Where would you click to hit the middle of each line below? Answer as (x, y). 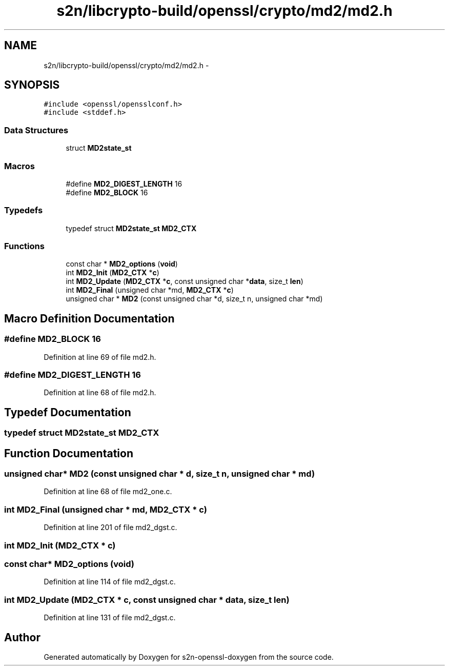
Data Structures (36, 130)
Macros (19, 166)
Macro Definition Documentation (89, 318)
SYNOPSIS (32, 85)
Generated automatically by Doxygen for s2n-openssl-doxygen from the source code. (189, 657)
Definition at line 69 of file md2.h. (100, 357)
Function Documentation (69, 453)
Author (22, 637)
